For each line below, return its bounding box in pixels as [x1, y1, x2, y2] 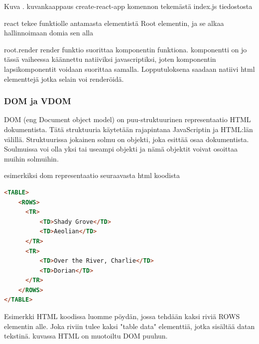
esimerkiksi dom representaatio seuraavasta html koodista [4, 170, 180, 180]
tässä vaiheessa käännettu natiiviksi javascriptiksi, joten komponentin [4, 54, 216, 64]
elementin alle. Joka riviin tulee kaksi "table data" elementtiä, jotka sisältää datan [4, 321, 255, 331]
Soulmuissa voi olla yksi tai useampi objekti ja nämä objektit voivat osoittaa [4, 144, 238, 154]
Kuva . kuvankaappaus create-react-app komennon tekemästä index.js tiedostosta [4, 1, 253, 11]
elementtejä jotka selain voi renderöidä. [4, 73, 124, 84]
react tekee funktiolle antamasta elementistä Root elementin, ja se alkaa [4, 17, 224, 28]
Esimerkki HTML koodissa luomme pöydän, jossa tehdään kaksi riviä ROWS [4, 311, 240, 322]
